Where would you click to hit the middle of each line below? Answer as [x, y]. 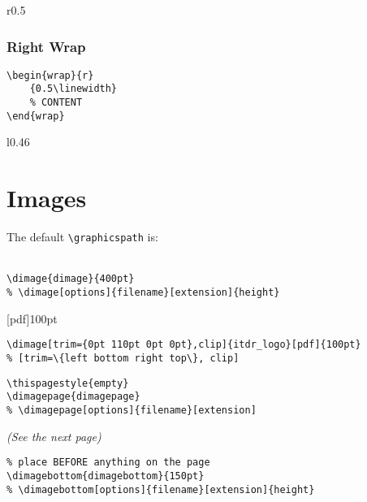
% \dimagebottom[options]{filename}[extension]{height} [161, 489]
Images [47, 198]
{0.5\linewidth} [73, 89]
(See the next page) [54, 436]
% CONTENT [56, 103]
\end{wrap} [36, 116]
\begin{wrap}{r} [50, 75]
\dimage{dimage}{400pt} [71, 279]
